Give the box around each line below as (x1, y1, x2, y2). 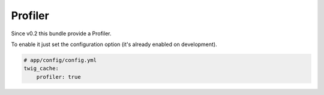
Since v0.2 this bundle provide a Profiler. (11, 30, 112, 37)
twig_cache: (23, 65, 59, 72)
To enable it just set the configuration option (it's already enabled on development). (11, 41, 217, 48)
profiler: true (36, 73, 81, 80)
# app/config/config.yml (23, 57, 97, 63)
